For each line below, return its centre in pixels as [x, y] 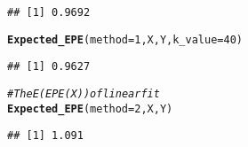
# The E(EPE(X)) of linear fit [84, 93]
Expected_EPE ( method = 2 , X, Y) [90, 108]
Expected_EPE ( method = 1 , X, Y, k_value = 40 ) [125, 39]
